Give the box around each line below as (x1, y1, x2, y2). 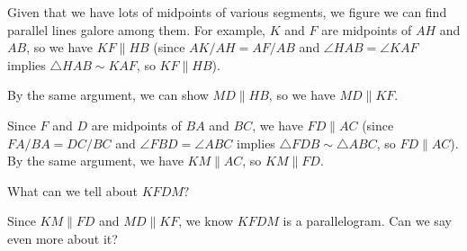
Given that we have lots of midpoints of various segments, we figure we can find (7, 3, 447, 21)
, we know (178, 211, 234, 230)
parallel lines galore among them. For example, (7, 20, 265, 39)
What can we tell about (7, 181, 139, 200)
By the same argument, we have (7, 151, 184, 170)
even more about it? (7, 229, 118, 247)
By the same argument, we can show (7, 85, 209, 104)
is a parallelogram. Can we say (283, 211, 452, 230)
